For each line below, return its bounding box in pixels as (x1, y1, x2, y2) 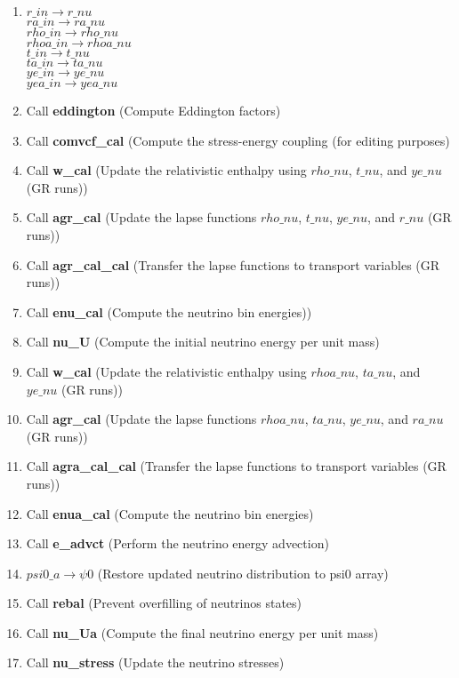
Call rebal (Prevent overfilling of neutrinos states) (26, 594, 302, 612)
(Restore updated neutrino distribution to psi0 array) (97, 563, 389, 582)
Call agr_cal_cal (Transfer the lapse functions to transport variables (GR (26, 255, 440, 274)
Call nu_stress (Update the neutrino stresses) (26, 653, 285, 672)
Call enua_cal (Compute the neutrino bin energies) (26, 504, 314, 522)
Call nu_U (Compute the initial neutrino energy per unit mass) (26, 332, 380, 351)
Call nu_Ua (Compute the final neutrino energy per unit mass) (26, 623, 379, 642)
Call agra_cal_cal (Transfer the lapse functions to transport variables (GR (26, 457, 447, 475)
